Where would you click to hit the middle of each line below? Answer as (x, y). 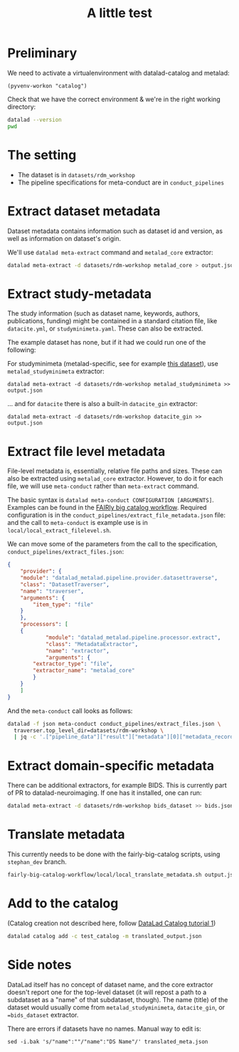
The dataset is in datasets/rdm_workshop (76, 175)
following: (22, 350)
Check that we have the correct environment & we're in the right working (114, 99)
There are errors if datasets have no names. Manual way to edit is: (104, 1028)
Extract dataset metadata (84, 211)
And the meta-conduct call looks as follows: (70, 711)
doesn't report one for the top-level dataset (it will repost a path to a (107, 992)
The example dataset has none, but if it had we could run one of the (107, 343)
